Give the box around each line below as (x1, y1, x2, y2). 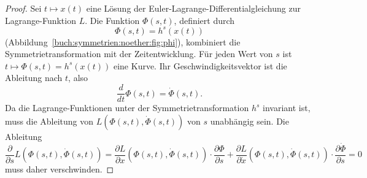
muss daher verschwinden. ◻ (5, 163, 114, 175)
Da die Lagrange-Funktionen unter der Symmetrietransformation (5, 101, 249, 114)
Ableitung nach (5, 71, 63, 84)
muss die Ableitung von (5, 114, 94, 127)
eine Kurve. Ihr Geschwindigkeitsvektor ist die (113, 59, 287, 72)
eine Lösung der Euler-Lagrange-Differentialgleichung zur (86, 2, 301, 14)
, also (68, 71, 88, 84)
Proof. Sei (5, 2, 42, 14)
